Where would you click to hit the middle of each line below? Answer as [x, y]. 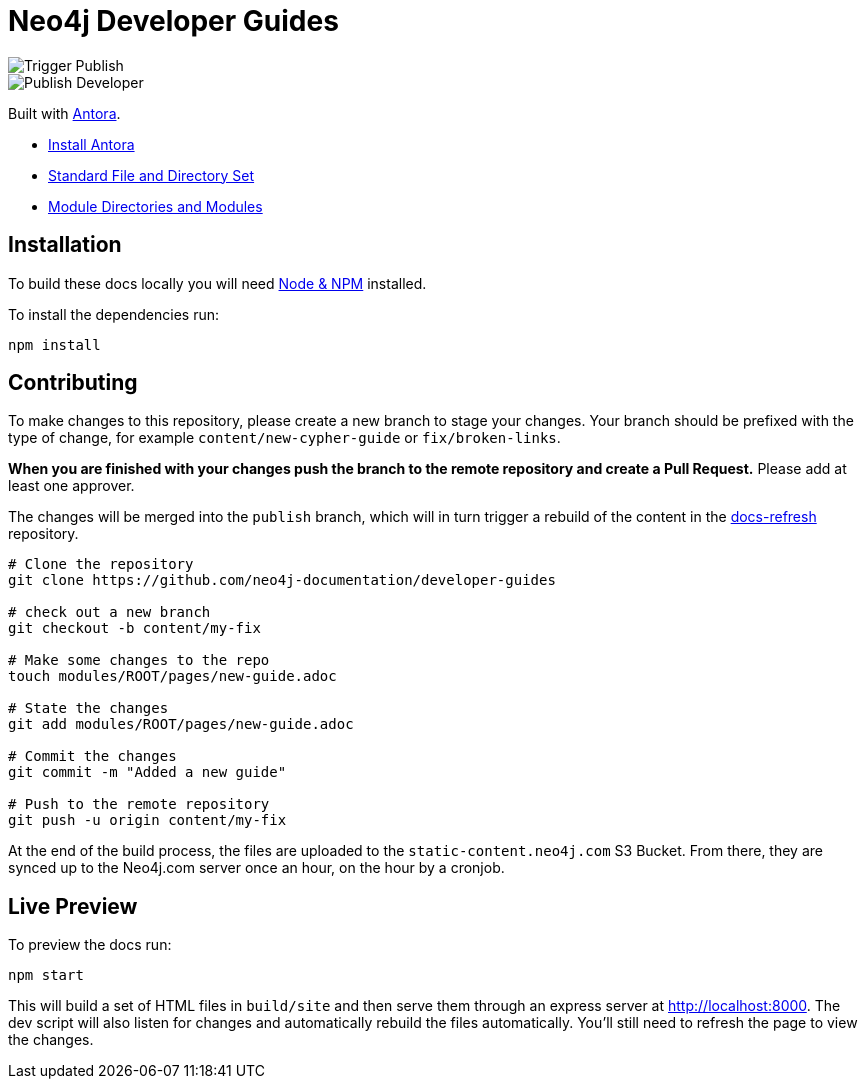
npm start [46, 975]
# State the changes [88, 708]
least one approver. [71, 486]
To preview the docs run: [90, 945]
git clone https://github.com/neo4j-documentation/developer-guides [282, 580]
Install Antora [91, 144]
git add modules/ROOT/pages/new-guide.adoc [181, 724]
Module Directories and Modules [155, 206]
